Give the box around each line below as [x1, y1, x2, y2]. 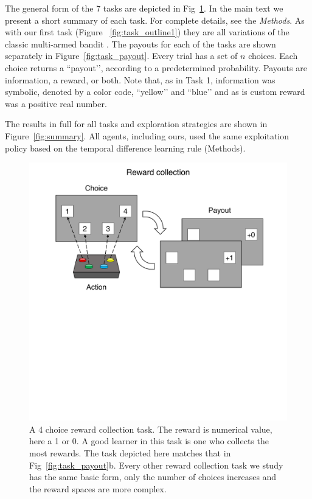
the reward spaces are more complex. [29, 482, 167, 495]
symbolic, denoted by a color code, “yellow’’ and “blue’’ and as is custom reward [5, 85, 305, 98]
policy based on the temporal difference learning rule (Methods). [5, 141, 246, 154]
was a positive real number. [5, 97, 107, 110]
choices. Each [248, 49, 298, 62]
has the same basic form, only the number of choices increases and [29, 470, 277, 483]
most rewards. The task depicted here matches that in [29, 446, 231, 459]
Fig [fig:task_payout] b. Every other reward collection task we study [29, 458, 283, 471]
